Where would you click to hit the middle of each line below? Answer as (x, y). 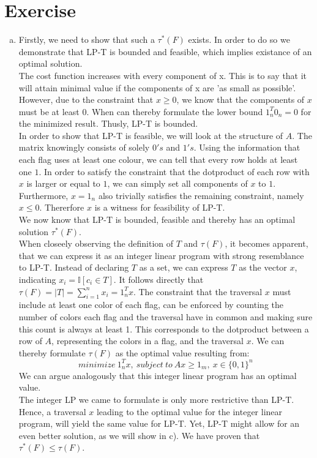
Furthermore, (43, 195)
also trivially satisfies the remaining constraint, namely (201, 195)
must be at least (49, 111)
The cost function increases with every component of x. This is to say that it (163, 75)
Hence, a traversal (52, 411)
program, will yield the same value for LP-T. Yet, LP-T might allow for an (159, 423)
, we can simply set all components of (177, 183)
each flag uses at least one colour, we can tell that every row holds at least (158, 160)
